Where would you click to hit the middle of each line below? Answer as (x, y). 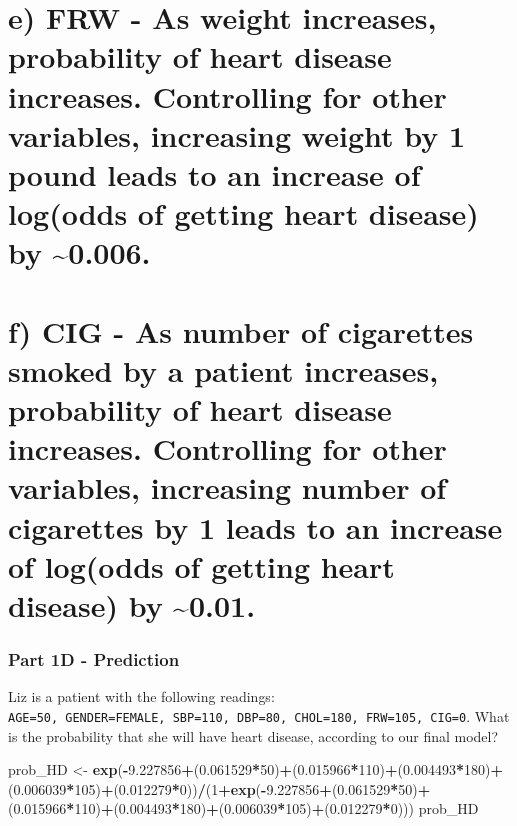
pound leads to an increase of (214, 173)
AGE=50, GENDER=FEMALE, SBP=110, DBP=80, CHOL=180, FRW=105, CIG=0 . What (259, 716)
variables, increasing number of (227, 487)
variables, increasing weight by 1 (237, 134)
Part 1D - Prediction (94, 659)
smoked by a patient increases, (223, 369)
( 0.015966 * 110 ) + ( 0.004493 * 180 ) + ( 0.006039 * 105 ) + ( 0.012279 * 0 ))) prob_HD (243, 808)
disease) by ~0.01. (132, 605)
